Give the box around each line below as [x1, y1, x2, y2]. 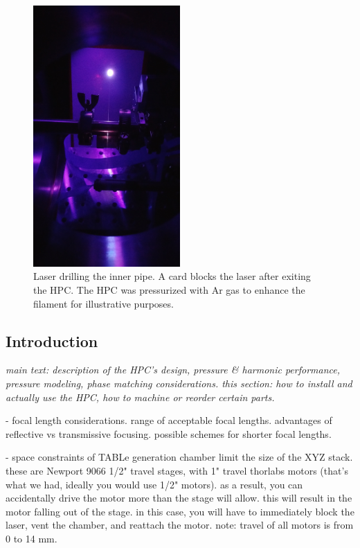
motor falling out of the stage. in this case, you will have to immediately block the [6, 504, 354, 518]
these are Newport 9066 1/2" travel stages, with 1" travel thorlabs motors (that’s [6, 463, 348, 478]
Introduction [6, 330, 98, 351]
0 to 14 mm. [6, 531, 57, 545]
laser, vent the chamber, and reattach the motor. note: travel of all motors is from [6, 518, 354, 532]
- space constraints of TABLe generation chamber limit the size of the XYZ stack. [6, 450, 353, 464]
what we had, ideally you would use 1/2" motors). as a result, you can [6, 477, 303, 491]
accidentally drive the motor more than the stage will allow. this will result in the [6, 490, 352, 505]
